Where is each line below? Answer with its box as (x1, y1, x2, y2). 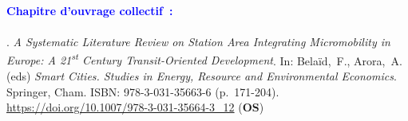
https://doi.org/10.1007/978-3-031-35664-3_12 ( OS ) (6, 99, 264, 115)
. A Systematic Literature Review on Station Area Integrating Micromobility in (6, 33, 390, 50)
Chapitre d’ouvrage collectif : (6, 2, 173, 18)
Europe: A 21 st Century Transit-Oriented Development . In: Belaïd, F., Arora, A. (6, 49, 402, 68)
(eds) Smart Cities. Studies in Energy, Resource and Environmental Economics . (6, 68, 397, 84)
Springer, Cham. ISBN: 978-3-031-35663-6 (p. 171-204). (6, 83, 279, 100)
